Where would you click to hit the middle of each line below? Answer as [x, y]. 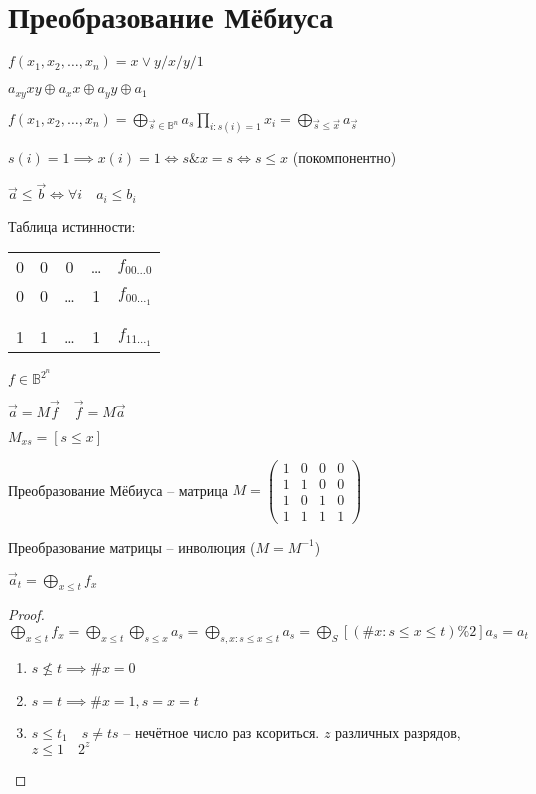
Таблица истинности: [72, 225]
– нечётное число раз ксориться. [221, 731]
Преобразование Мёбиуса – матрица [118, 489]
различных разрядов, [398, 731]
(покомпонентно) [344, 157]
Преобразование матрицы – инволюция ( [132, 546]
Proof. [26, 614]
